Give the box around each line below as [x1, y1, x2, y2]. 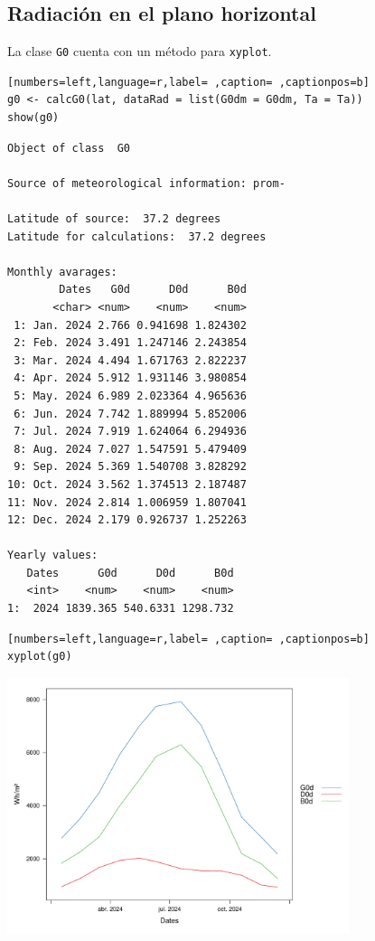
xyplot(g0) [7, 650, 72, 663]
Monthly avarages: [7, 265, 117, 278]
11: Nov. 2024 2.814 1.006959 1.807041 [7, 495, 247, 509]
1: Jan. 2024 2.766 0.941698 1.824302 [14, 318, 247, 332]
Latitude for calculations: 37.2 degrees [7, 230, 267, 243]
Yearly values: [7, 549, 98, 562]
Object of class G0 [7, 141, 131, 155]
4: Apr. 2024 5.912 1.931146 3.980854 [14, 372, 247, 385]
